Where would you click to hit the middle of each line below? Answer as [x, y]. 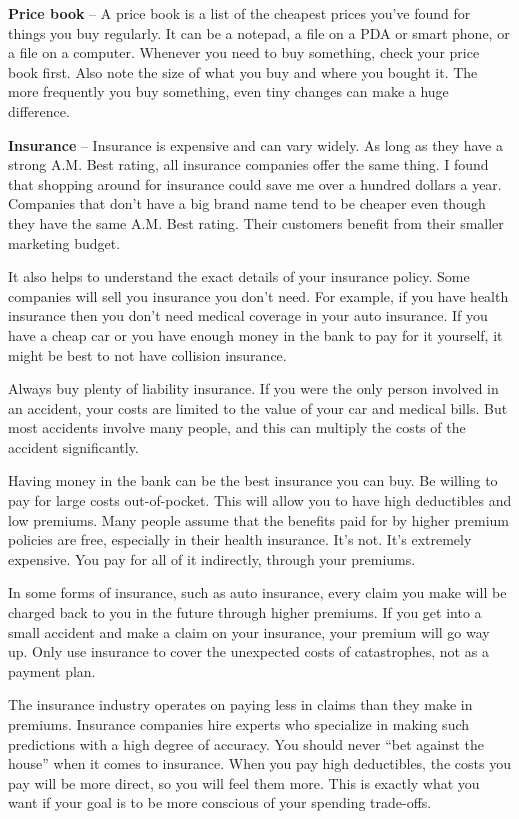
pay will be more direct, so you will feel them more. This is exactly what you [244, 782]
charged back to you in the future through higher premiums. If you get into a [245, 612]
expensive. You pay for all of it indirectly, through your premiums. [212, 558]
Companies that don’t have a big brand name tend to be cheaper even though [247, 203]
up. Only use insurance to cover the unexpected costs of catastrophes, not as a [248, 651]
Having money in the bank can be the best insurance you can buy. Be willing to [253, 480]
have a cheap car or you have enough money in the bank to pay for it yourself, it [255, 334]
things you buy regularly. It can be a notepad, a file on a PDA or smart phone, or [259, 32]
